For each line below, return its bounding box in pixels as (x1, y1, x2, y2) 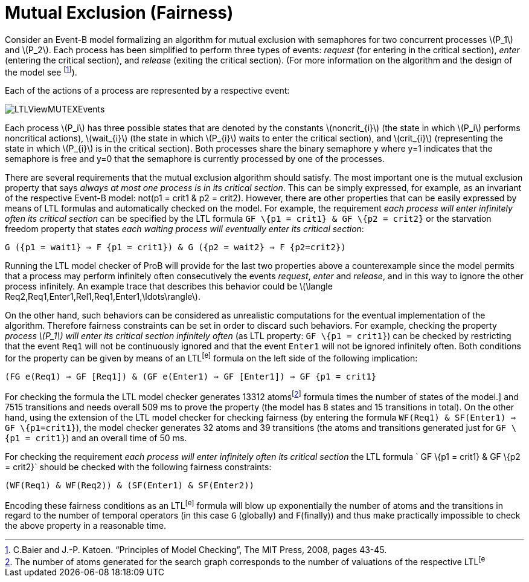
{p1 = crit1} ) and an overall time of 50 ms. (5, 432, 187, 443)
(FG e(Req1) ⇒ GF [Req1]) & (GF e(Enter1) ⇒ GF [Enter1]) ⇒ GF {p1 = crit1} (5, 372, 377, 382)
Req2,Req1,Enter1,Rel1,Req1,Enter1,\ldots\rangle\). (5, 291, 200, 302)
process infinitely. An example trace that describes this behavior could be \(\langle (5, 281, 333, 292)
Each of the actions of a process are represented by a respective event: (5, 85, 290, 96)
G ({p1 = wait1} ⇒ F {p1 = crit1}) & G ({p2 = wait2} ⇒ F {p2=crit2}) (5, 242, 346, 253)
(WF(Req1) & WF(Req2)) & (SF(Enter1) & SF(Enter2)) (5, 480, 255, 490)
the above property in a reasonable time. (5, 520, 167, 531)
